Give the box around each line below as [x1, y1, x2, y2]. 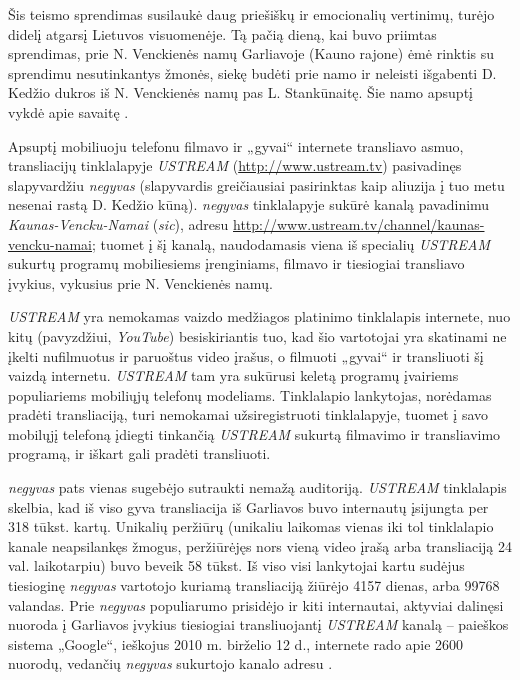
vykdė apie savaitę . [8, 101, 129, 122]
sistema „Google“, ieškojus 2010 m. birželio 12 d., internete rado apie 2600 [8, 633, 464, 654]
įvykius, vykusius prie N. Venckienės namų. [8, 272, 273, 293]
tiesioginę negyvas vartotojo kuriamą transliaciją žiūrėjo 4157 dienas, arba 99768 [8, 575, 500, 596]
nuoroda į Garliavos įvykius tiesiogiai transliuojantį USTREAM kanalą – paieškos [8, 614, 509, 635]
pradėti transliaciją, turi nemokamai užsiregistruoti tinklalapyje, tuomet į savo [8, 404, 489, 425]
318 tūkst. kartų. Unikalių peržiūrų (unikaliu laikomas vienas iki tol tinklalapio [8, 516, 494, 537]
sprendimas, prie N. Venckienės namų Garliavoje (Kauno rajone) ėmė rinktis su [8, 43, 495, 64]
